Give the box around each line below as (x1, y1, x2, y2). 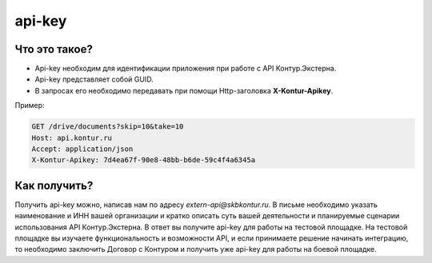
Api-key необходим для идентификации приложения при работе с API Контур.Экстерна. (34, 64, 337, 74)
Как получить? (14, 178, 94, 192)
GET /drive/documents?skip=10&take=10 (31, 122, 184, 131)
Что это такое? (14, 42, 94, 56)
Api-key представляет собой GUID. (34, 74, 154, 84)
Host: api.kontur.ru (31, 133, 112, 142)
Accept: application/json (31, 145, 134, 153)
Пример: (14, 101, 45, 110)
